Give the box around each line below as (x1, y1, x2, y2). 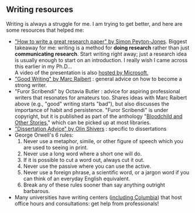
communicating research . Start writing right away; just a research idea (14, 50, 187, 58)
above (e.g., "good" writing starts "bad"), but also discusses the (14, 100, 170, 107)
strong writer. (14, 82, 47, 89)
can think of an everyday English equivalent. (23, 175, 131, 182)
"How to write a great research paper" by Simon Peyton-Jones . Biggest (14, 38, 187, 45)
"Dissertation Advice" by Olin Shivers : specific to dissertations (14, 125, 167, 132)
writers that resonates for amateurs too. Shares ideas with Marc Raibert (14, 94, 187, 101)
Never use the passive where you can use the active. (23, 163, 151, 170)
